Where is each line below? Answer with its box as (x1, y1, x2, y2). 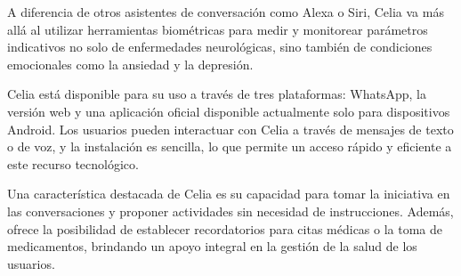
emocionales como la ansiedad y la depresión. (7, 54, 254, 73)
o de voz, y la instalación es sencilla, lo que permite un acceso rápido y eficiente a (7, 137, 452, 156)
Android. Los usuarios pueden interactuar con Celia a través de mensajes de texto (7, 119, 454, 138)
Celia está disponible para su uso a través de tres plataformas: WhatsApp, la (7, 85, 426, 103)
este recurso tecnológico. (7, 154, 139, 173)
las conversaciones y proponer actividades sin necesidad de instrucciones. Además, (7, 201, 454, 220)
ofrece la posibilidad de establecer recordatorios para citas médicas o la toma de (7, 219, 443, 238)
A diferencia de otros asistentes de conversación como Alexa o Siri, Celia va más (7, 3, 444, 20)
